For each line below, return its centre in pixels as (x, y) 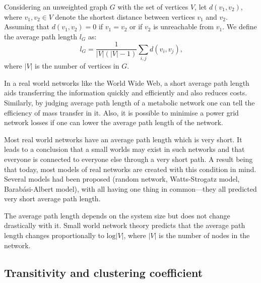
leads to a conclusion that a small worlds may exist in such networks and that (124, 149)
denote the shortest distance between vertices (125, 16)
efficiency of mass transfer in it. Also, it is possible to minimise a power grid (121, 112)
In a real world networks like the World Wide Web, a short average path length (127, 82)
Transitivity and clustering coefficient (104, 272)
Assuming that (27, 26)
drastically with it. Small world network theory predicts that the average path (125, 225)
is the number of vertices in (77, 66)
